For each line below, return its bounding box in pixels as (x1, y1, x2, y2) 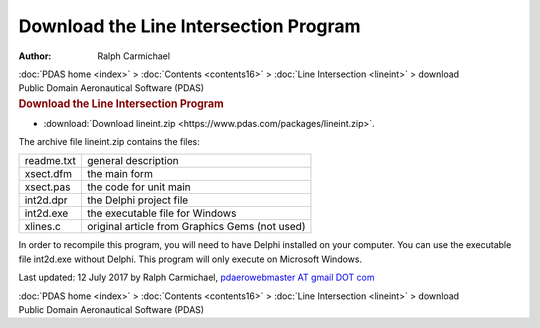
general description (86, 154, 179, 168)
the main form (86, 167, 154, 181)
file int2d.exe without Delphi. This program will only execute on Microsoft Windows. (18, 253, 363, 265)
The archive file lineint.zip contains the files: (18, 135, 200, 147)
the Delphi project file (86, 193, 189, 207)
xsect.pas (24, 180, 71, 194)
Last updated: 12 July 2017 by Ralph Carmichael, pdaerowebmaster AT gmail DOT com (18, 271, 375, 284)
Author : (18, 50, 52, 62)
